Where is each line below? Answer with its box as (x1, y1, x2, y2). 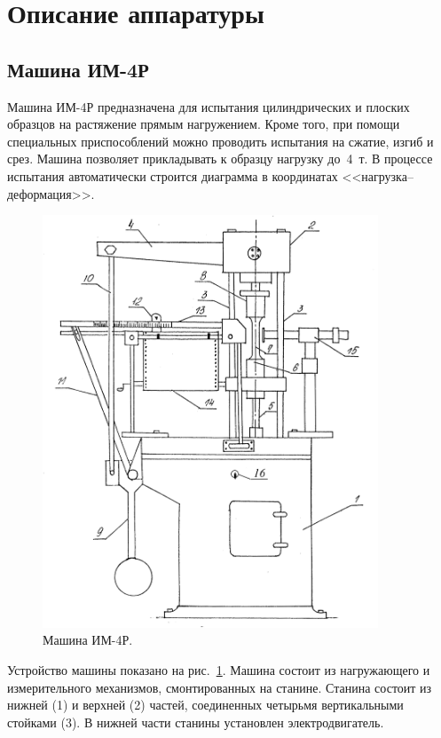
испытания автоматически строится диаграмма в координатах (7, 166, 338, 185)
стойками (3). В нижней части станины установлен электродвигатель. (7, 712, 384, 731)
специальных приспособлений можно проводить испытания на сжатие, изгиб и (7, 131, 434, 150)
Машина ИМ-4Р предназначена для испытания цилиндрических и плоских (7, 97, 410, 115)
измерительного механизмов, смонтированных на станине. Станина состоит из (7, 678, 432, 696)
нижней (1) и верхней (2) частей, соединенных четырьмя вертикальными (7, 695, 404, 714)
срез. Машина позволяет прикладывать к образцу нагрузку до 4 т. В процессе (7, 149, 433, 168)
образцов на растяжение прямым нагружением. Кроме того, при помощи (7, 115, 400, 133)
